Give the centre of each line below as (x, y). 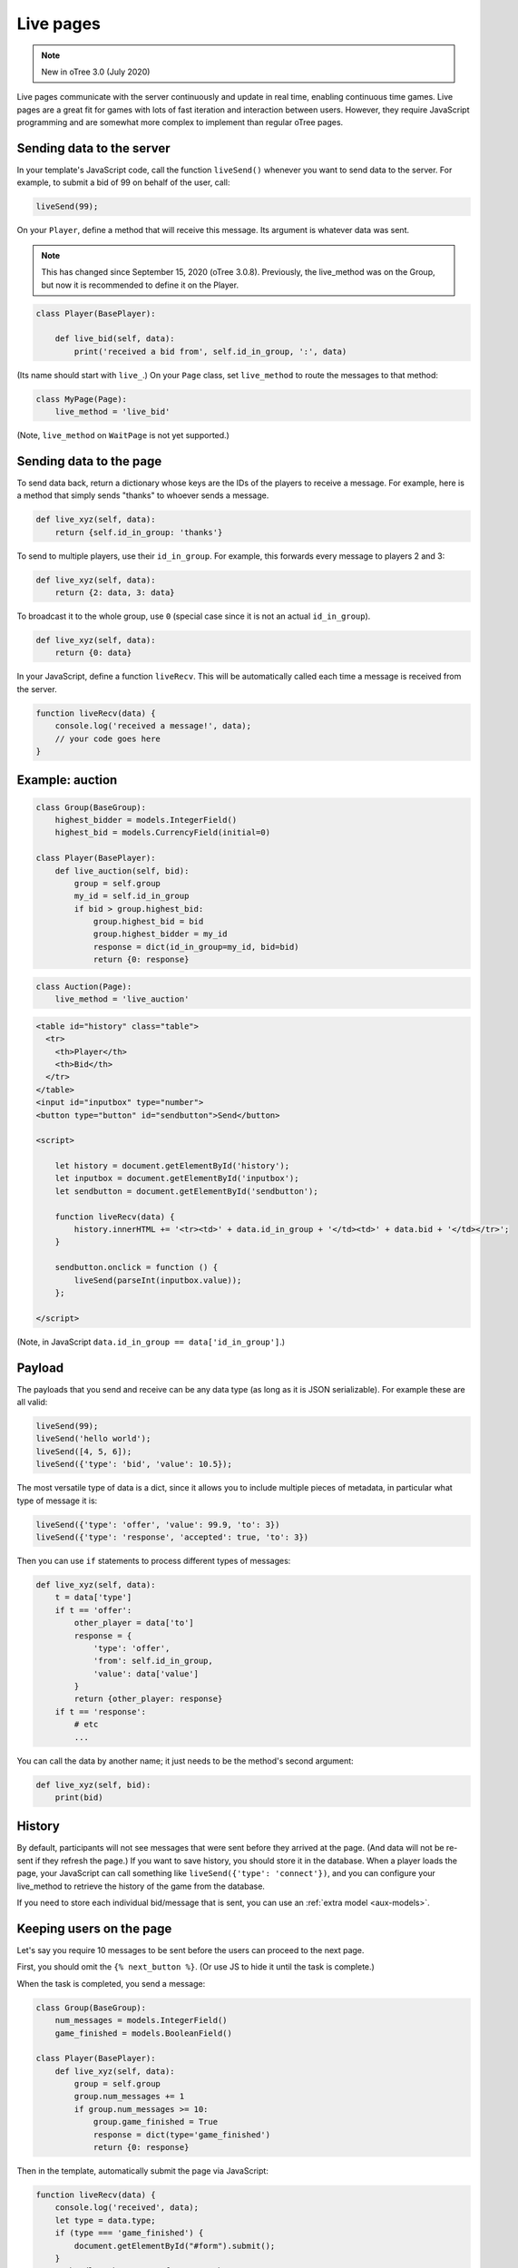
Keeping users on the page (94, 1928)
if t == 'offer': (93, 1610)
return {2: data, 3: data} (115, 593)
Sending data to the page (89, 461)
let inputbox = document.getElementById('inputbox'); (177, 1178)
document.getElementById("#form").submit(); (175, 2246)
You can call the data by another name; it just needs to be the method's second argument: (185, 1761)
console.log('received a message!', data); (153, 726)
